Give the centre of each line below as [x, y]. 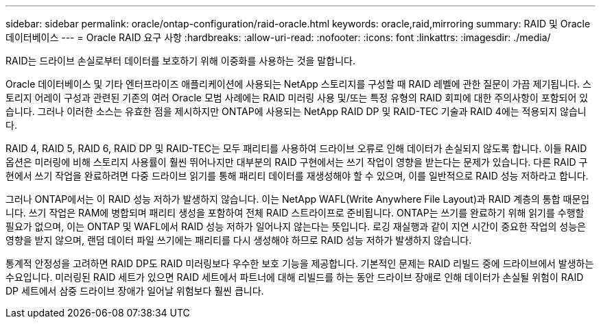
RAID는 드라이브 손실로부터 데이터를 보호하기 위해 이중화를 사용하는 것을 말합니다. [180, 61]
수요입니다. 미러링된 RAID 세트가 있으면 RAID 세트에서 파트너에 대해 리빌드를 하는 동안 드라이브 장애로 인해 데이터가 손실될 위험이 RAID [295, 277]
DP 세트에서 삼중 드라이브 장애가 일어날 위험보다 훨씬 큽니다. [135, 291]
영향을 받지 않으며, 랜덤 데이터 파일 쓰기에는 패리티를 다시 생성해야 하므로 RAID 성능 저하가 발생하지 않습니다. [239, 240]
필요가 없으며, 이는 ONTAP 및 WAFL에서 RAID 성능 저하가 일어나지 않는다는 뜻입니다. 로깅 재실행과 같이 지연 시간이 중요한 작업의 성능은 [296, 226]
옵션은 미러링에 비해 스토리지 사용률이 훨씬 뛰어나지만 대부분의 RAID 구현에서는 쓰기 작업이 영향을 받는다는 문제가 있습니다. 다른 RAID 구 [297, 162]
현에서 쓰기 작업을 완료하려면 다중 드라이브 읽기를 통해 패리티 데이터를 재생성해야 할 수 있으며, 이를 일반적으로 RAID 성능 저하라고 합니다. [297, 176]
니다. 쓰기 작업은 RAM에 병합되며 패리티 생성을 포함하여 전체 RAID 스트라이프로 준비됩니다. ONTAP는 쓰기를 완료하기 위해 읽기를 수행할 [295, 213]
